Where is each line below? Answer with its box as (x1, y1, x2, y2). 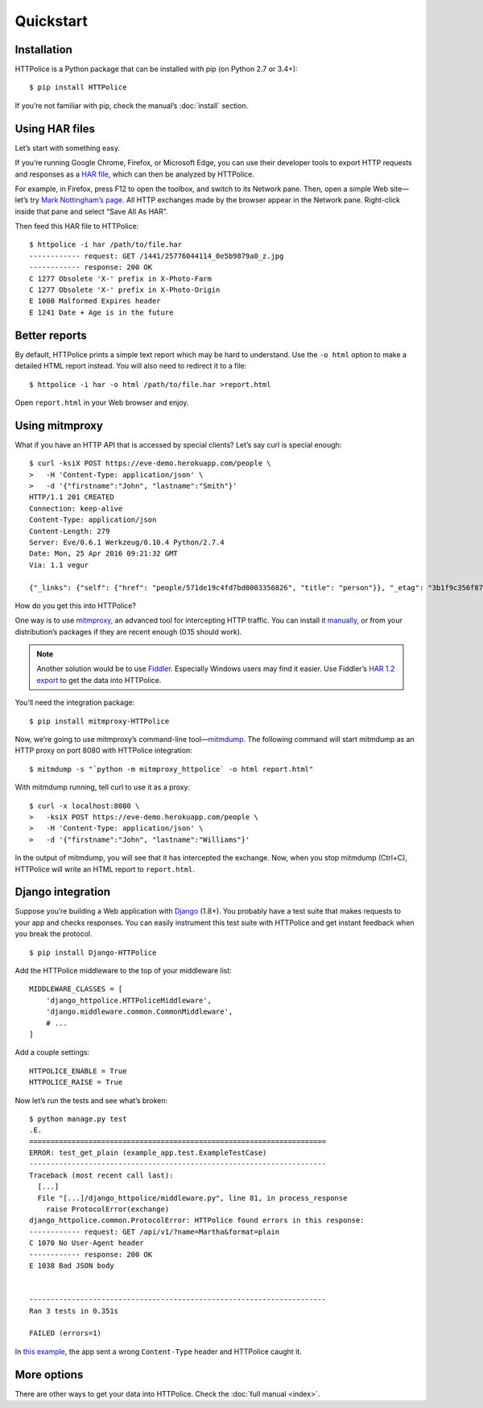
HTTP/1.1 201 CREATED (29, 493, 114, 502)
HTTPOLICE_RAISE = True (29, 1077, 123, 1087)
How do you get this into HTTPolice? (14, 601, 137, 610)
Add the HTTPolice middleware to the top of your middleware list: (14, 966, 233, 975)
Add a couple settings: (14, 1048, 90, 1057)
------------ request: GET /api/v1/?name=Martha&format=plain (29, 1227, 280, 1236)
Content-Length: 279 (29, 527, 110, 535)
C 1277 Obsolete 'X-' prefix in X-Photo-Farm (29, 274, 213, 283)
